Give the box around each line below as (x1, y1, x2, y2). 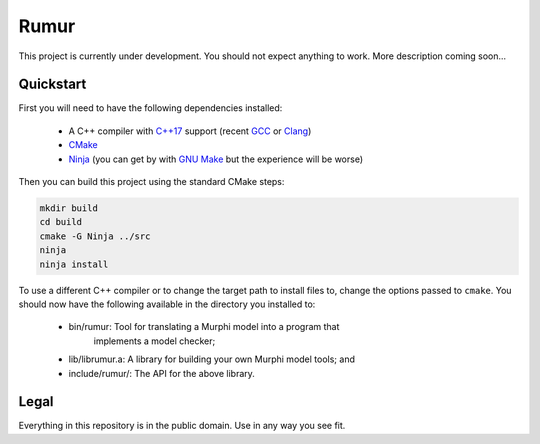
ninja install (39, 258, 109, 270)
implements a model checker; (93, 335, 216, 347)
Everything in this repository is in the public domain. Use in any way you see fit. (18, 420, 346, 432)
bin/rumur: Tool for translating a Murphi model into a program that (68, 321, 340, 333)
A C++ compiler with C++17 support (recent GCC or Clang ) (68, 125, 312, 137)
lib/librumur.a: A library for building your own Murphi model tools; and (68, 353, 355, 365)
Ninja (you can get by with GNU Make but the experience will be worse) (68, 153, 364, 165)
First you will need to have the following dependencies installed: (18, 102, 283, 114)
